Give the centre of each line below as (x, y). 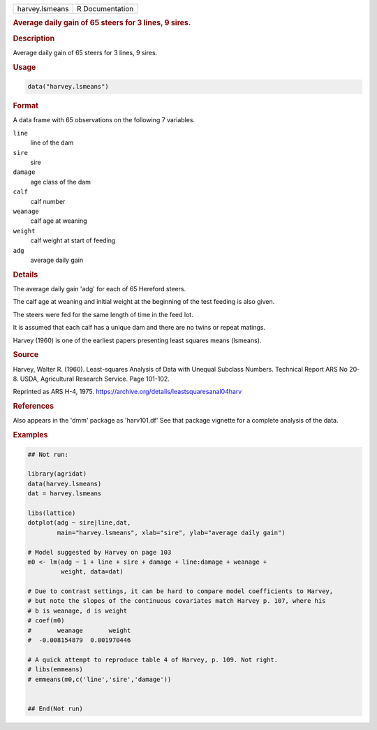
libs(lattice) (52, 513)
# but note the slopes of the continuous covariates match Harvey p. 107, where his (177, 601)
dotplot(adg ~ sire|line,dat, (79, 523)
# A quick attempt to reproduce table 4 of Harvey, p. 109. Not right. (153, 659)
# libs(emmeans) (56, 670)
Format (25, 106)
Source (26, 355)
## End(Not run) (56, 708)
